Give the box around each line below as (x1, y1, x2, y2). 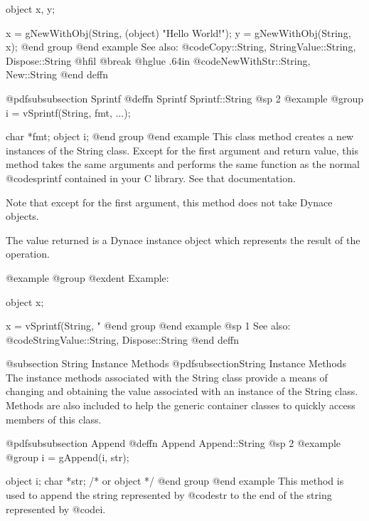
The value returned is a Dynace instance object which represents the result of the (6, 232, 360, 247)
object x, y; (6, 1, 55, 16)
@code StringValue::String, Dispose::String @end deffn (6, 332, 239, 347)
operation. (6, 246, 50, 261)
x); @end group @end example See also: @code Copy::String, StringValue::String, (6, 39, 356, 54)
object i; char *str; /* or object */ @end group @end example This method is (6, 473, 344, 488)
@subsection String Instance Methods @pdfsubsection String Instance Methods (6, 356, 347, 371)
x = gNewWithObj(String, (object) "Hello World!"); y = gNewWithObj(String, (6, 25, 351, 40)
